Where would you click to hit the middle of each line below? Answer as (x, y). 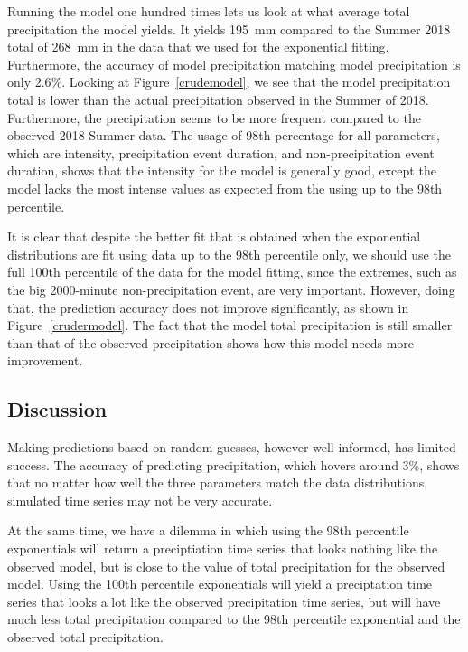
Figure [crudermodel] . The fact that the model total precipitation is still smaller (230, 325)
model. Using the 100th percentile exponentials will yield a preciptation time (220, 584)
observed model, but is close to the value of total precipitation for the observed (226, 566)
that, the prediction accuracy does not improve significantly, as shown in (208, 307)
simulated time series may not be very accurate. (140, 500)
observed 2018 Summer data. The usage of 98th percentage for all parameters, (224, 135)
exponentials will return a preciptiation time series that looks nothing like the (223, 548)
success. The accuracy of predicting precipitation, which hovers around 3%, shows (234, 464)
